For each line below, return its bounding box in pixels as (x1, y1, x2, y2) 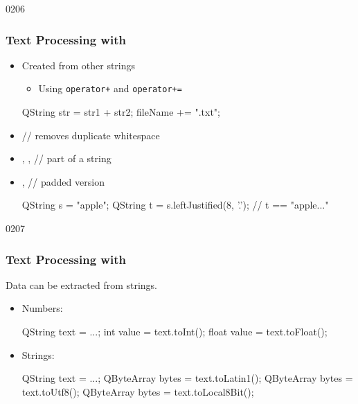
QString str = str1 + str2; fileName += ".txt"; (21, 105, 220, 119)
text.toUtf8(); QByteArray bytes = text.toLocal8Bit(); (21, 384, 254, 398)
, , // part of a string (21, 151, 111, 166)
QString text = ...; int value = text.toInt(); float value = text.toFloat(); (21, 324, 328, 339)
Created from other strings (21, 58, 136, 72)
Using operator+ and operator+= (38, 81, 182, 96)
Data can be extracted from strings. (6, 277, 158, 292)
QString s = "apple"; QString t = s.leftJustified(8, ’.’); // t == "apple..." (21, 197, 329, 212)
